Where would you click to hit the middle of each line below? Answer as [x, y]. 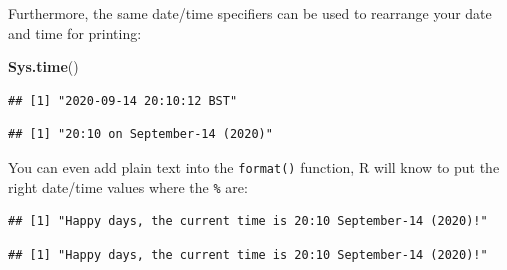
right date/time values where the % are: [128, 186]
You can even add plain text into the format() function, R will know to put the [254, 166]
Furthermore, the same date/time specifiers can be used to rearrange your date [250, 13]
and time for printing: [75, 32]
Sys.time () [43, 66]
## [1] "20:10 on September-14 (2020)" [140, 134]
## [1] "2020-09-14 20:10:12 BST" [123, 100]
